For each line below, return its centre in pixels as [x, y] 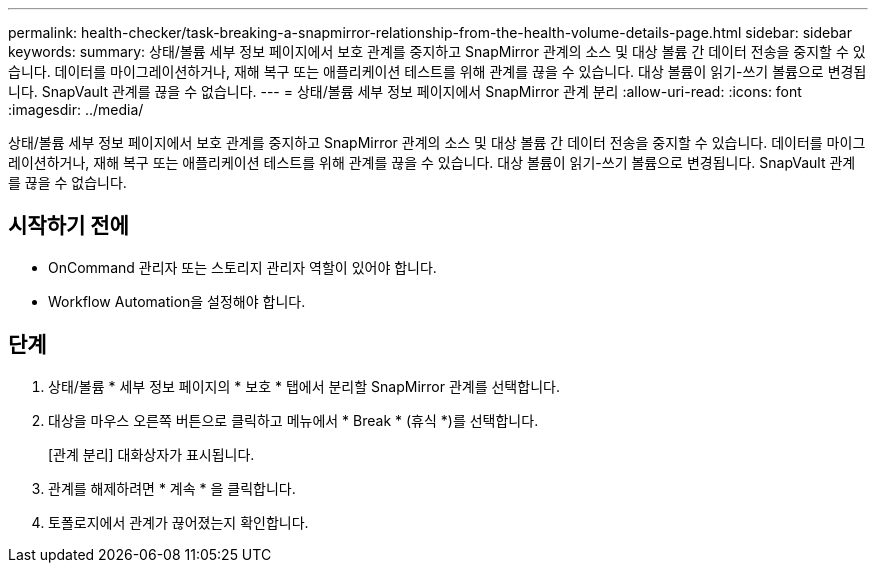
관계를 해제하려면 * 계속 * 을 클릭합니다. [172, 488]
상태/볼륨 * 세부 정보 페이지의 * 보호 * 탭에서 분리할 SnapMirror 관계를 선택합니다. [304, 386]
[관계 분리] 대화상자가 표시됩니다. [151, 454]
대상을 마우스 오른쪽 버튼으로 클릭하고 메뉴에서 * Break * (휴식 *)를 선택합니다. [293, 420]
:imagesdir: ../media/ [76, 109]
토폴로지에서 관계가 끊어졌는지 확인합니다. [178, 522]
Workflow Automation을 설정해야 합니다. [177, 301]
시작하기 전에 [68, 226]
